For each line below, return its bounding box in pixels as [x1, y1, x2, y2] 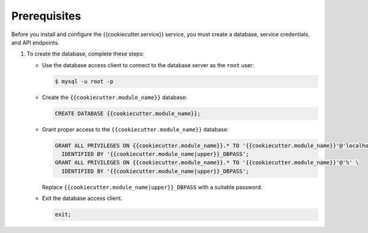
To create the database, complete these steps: [26, 50, 144, 57]
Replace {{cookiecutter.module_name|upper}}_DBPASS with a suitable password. [42, 183, 263, 191]
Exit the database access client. [42, 194, 123, 202]
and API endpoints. [11, 39, 59, 46]
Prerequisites [11, 9, 82, 23]
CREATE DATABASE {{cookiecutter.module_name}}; [55, 110, 201, 117]
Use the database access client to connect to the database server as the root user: [42, 61, 255, 68]
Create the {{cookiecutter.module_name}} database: [42, 94, 187, 101]
